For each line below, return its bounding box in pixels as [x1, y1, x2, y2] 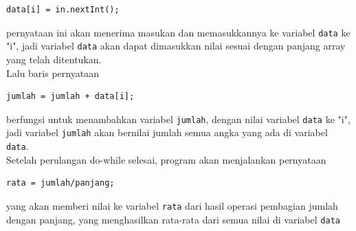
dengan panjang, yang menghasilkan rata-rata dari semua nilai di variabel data [6, 212, 340, 226]
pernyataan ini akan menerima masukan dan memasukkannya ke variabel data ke [6, 25, 351, 39]
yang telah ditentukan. [6, 52, 102, 66]
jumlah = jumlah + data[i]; [6, 91, 135, 102]
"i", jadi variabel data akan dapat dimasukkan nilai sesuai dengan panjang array [6, 38, 346, 53]
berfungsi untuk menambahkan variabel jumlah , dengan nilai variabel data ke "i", [6, 111, 351, 126]
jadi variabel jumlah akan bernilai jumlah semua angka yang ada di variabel [6, 125, 328, 140]
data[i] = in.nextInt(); [6, 5, 120, 14]
